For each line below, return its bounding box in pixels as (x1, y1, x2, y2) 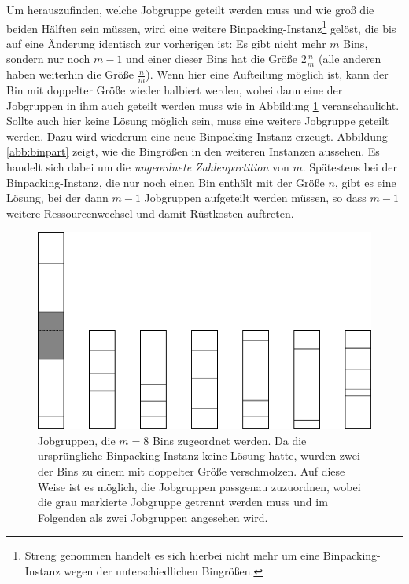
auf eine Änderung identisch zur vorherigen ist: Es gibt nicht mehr (6, 35, 326, 51)
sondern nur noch (6, 50, 90, 67)
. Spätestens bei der (302, 159, 398, 175)
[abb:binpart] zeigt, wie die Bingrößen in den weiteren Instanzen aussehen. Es (6, 143, 380, 160)
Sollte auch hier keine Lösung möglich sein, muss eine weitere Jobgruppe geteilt (6, 112, 389, 129)
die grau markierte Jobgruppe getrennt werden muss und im (38, 494, 328, 510)
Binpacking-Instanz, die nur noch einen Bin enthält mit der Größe (6, 174, 325, 190)
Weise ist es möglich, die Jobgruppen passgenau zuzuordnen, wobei (38, 478, 361, 494)
